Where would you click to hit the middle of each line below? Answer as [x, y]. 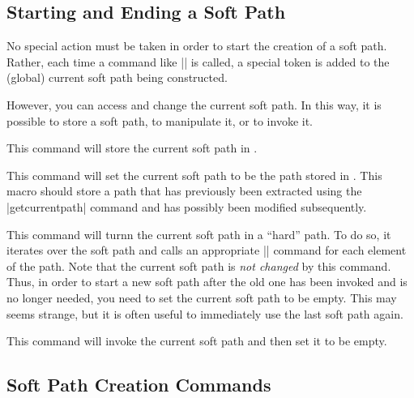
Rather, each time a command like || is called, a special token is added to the [198, 61]
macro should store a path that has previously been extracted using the [184, 191]
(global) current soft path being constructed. [117, 77]
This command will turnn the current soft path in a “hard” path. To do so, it [199, 234]
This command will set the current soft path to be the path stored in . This [194, 175]
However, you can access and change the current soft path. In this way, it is [194, 104]
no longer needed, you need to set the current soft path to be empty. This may [202, 297]
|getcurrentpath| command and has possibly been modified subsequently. [187, 206]
